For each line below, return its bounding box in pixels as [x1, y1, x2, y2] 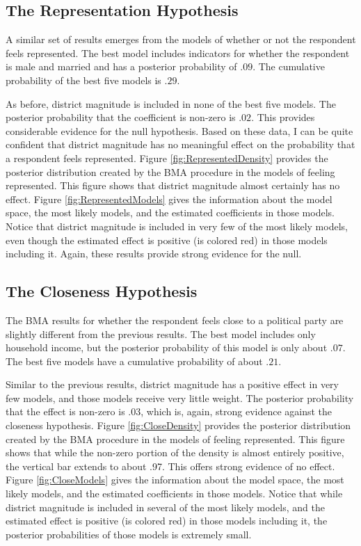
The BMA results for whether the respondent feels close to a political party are [6, 312, 344, 327]
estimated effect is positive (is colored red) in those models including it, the [6, 513, 328, 528]
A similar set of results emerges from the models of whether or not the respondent [6, 32, 356, 47]
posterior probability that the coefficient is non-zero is [6, 110, 236, 125]
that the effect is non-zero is [6, 404, 125, 419]
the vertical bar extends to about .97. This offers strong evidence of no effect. [6, 458, 335, 473]
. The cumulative [252, 59, 325, 74]
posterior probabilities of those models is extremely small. [6, 527, 252, 541]
